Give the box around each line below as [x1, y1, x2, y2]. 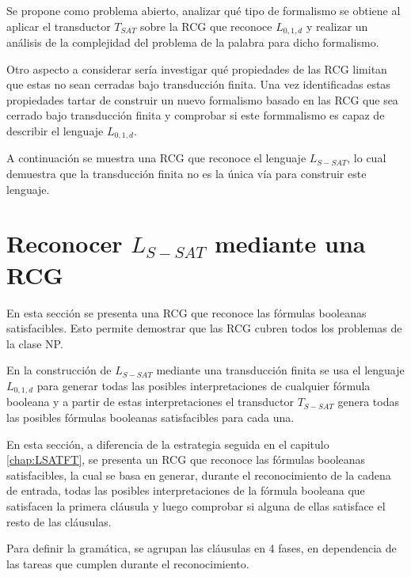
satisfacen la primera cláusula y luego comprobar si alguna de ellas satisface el [6, 497, 386, 514]
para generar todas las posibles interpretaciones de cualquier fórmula [36, 377, 371, 393]
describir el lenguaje [6, 123, 104, 139]
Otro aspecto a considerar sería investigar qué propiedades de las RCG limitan [6, 60, 387, 77]
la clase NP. [6, 335, 63, 351]
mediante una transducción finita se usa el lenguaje [156, 362, 405, 378]
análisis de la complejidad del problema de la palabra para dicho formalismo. [6, 34, 379, 51]
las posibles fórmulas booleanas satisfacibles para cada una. [6, 408, 295, 425]
